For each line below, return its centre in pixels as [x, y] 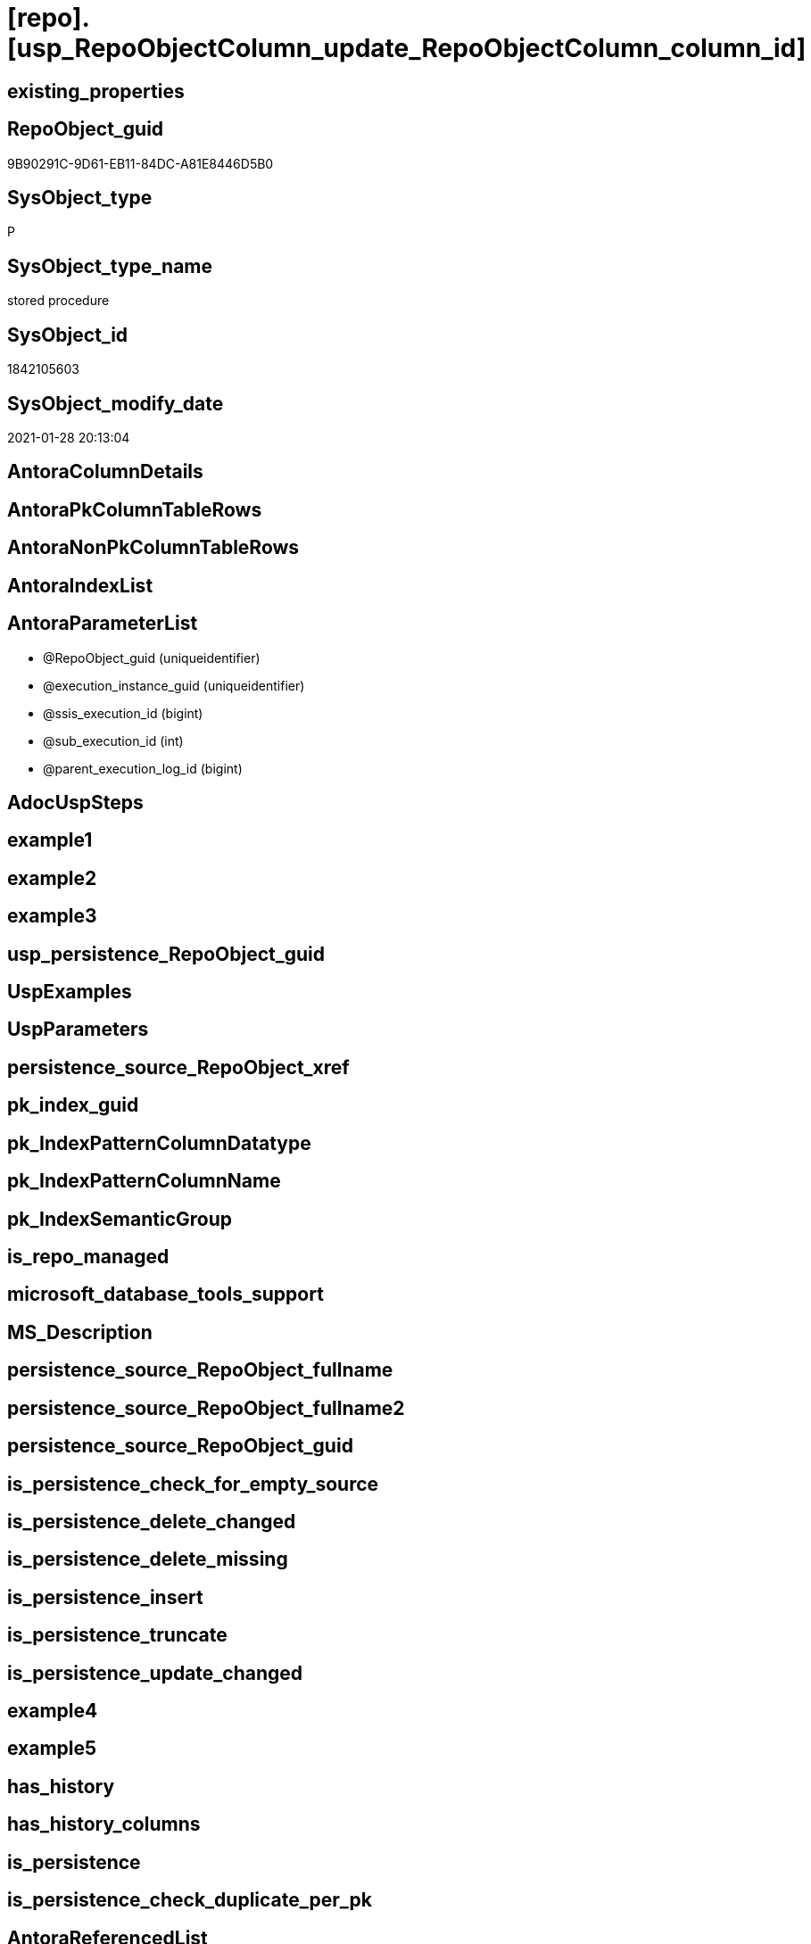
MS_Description [80, 1332]
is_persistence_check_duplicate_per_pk [190, 1900]
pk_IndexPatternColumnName [144, 1181]
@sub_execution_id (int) [113, 740]
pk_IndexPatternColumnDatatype [159, 1143]
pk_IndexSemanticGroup [120, 1219]
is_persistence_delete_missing [148, 1559]
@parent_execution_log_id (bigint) [143, 768]
